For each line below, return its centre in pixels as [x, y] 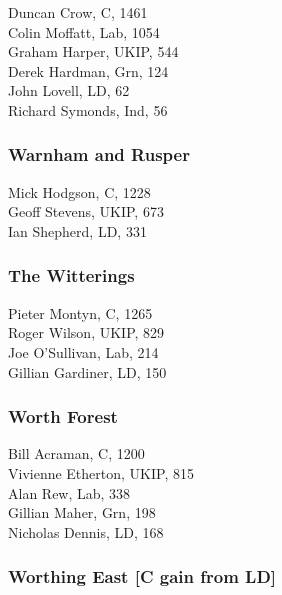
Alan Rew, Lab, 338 [69, 492]
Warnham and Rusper [99, 154]
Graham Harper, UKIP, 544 [93, 51]
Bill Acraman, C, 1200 [76, 453]
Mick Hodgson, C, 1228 [79, 191]
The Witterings [71, 275]
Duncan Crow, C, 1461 [78, 12]
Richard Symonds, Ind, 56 [88, 109]
